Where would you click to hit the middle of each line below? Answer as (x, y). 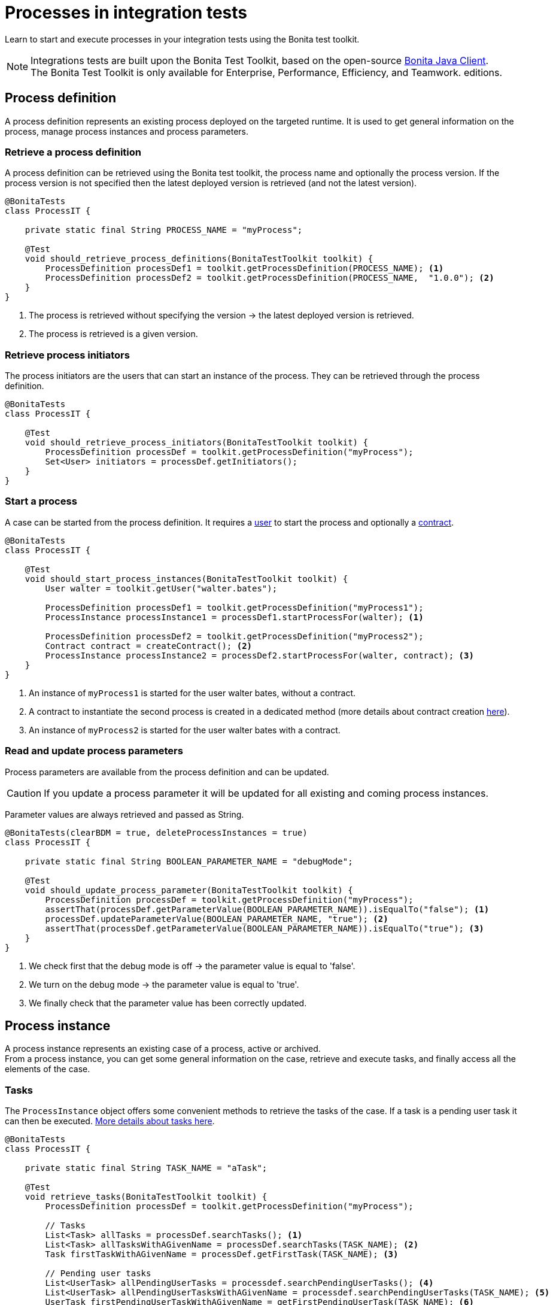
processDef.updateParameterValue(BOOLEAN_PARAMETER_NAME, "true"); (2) (217, 919)
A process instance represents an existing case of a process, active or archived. (163, 1049)
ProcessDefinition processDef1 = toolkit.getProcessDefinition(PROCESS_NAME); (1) (244, 268)
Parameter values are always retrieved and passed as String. (124, 814)
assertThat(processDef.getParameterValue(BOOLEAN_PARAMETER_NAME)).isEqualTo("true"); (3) (265, 928)
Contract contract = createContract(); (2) (149, 646)
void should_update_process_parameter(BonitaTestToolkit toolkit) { (189, 890)
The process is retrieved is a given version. (113, 334)
